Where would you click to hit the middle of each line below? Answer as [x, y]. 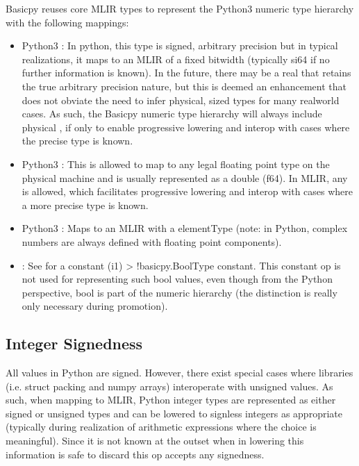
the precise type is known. [77, 141]
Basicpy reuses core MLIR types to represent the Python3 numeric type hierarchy [180, 8]
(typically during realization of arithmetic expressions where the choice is [161, 427]
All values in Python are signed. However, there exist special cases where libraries [179, 373]
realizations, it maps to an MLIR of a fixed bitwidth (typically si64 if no [176, 59]
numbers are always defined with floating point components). [152, 241]
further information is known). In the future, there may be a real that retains [186, 73]
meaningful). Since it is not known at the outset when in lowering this [155, 441]
